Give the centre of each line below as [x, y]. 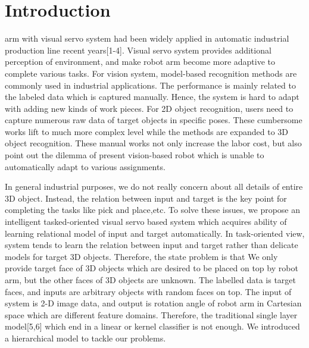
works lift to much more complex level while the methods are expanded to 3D [147, 131]
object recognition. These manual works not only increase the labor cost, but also [153, 143]
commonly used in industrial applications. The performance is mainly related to [150, 85]
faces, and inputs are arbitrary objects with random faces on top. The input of [148, 291]
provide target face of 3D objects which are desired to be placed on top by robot [152, 268]
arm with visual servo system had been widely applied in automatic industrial [147, 38]
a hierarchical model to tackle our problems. [85, 338]
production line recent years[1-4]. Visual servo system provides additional [138, 50]
